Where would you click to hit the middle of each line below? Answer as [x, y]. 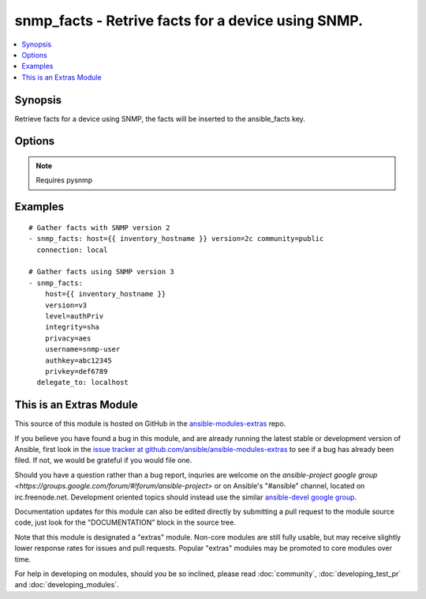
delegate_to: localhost [83, 382]
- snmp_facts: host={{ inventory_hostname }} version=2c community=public [176, 239]
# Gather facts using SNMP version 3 [102, 272]
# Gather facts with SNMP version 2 [99, 228]
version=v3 [66, 305]
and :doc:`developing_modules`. [67, 585]
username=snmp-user [82, 349]
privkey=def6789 [76, 371]
